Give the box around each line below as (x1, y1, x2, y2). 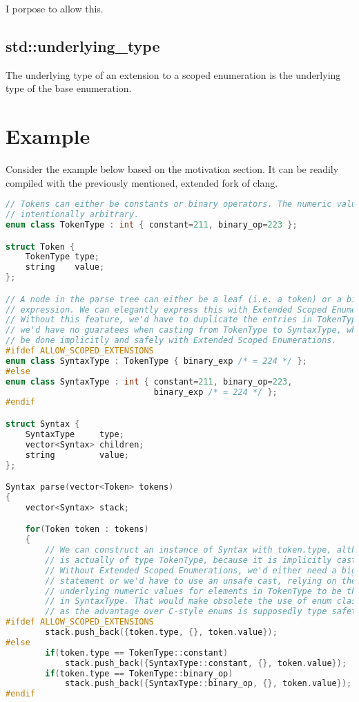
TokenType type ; (25, 252, 100, 262)
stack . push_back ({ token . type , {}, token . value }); (45, 627, 278, 638)
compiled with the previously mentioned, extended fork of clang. (6, 175, 278, 190)
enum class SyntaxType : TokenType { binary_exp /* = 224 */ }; (6, 355, 307, 366)
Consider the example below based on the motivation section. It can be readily (6, 162, 339, 176)
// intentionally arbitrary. (6, 210, 139, 220)
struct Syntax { (6, 419, 80, 429)
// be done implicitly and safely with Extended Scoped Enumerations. (6, 335, 337, 346)
